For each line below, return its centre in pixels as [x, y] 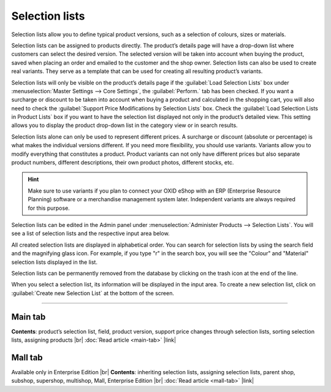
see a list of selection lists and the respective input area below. [90, 234]
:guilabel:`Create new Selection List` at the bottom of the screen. [93, 293]
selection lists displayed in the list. [55, 262]
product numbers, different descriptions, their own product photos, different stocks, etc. [123, 163]
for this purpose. [49, 208]
